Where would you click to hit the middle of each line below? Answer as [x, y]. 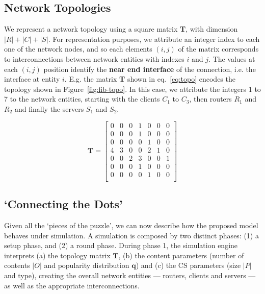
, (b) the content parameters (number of [181, 255]
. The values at [232, 58]
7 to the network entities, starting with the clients [82, 99]
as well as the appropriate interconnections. [72, 285]
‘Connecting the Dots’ [63, 204]
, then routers [210, 99]
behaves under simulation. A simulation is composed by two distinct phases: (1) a [131, 235]
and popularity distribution [87, 265]
